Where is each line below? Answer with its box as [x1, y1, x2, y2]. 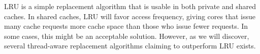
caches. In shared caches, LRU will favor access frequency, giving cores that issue [4, 11, 255, 21]
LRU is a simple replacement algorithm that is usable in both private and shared [4, 1, 256, 11]
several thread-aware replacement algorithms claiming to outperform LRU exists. [4, 40, 256, 51]
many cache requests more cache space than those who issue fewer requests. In [4, 21, 248, 31]
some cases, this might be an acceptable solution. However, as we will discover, [4, 30, 249, 41]
